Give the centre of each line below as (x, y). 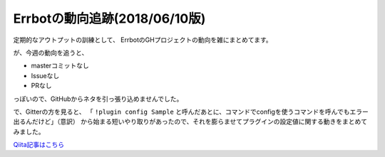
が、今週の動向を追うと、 (51, 53)
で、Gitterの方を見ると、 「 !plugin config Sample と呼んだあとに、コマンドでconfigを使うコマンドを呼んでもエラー (191, 112)
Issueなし (45, 75)
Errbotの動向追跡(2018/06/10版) (109, 18)
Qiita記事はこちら (38, 145)
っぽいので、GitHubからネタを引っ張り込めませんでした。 (98, 99)
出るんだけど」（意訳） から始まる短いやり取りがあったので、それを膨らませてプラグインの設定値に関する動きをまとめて (190, 121)
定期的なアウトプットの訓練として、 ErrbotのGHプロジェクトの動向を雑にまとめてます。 (143, 40)
